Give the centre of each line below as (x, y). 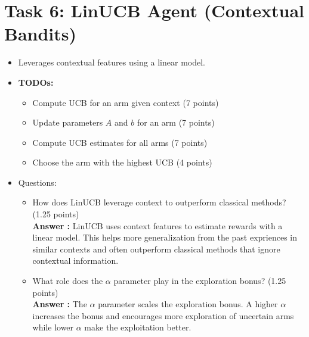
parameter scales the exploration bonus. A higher (188, 304)
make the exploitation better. (138, 327)
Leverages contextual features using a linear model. (112, 62)
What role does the (68, 281)
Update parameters (68, 122)
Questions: (37, 182)
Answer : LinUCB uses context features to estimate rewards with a (157, 225)
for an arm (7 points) (176, 122)
